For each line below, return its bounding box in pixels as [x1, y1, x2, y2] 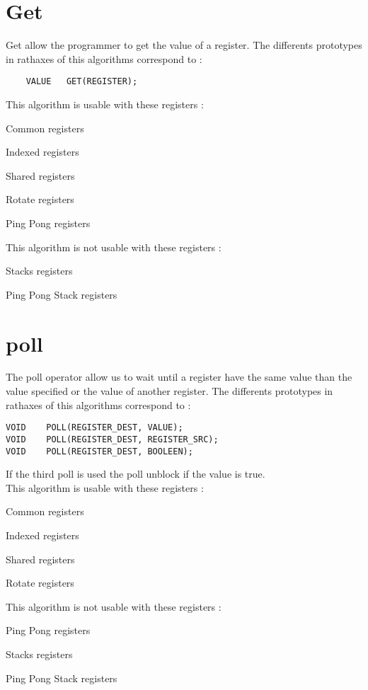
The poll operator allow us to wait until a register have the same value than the [6, 369, 352, 384]
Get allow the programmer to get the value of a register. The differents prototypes [6, 38, 362, 52]
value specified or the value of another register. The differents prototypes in [6, 384, 333, 398]
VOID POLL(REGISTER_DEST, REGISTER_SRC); [6, 434, 219, 444]
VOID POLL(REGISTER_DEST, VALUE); [6, 422, 183, 433]
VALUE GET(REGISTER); [25, 76, 138, 87]
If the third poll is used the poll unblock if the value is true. [6, 466, 265, 481]
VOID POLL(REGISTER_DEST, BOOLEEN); [6, 446, 193, 456]
